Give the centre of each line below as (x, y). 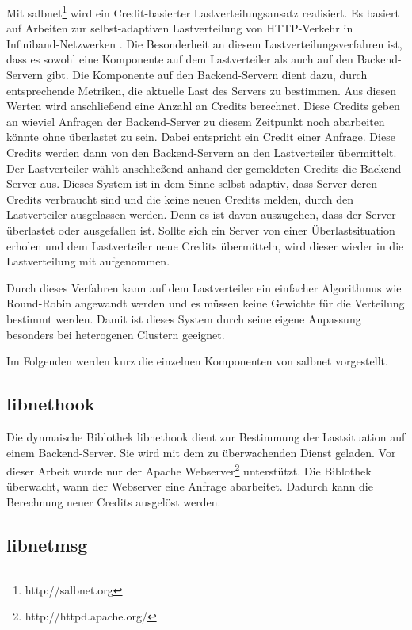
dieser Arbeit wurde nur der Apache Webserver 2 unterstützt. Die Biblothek (189, 470)
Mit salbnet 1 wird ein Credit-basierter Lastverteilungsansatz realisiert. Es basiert (203, 11)
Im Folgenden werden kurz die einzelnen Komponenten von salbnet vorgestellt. (197, 361)
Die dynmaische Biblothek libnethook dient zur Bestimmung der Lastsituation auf (206, 436)
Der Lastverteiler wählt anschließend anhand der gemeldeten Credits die (182, 168)
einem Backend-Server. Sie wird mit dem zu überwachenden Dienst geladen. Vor (201, 452)
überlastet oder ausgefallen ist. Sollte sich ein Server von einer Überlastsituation (201, 229)
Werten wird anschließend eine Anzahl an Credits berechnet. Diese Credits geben (203, 106)
